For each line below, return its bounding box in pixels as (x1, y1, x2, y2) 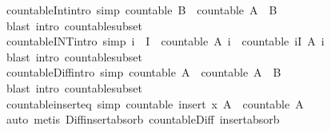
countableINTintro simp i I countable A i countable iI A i (6, 33, 325, 49)
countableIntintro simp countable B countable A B (6, 2, 277, 18)
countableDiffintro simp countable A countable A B (6, 64, 281, 81)
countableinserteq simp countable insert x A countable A (6, 95, 304, 112)
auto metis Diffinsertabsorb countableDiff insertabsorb (6, 111, 280, 128)
